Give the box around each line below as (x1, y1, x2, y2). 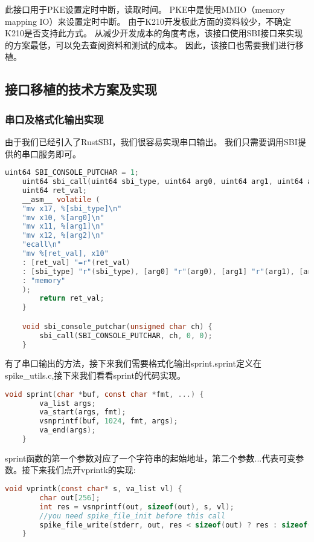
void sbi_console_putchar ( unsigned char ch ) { (22, 322, 213, 331)
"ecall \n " (22, 240, 62, 249)
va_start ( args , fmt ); (39, 408, 126, 417)
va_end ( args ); (39, 426, 96, 435)
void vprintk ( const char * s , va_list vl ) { (5, 485, 182, 494)
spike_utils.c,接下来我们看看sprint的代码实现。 (5, 369, 185, 382)
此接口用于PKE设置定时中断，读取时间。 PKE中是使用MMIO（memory (5, 3, 285, 15)
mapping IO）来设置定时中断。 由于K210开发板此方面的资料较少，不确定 (5, 15, 292, 27)
